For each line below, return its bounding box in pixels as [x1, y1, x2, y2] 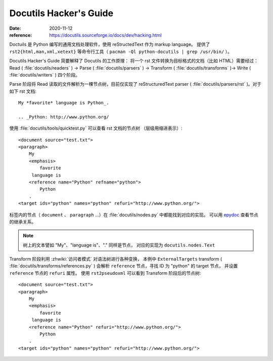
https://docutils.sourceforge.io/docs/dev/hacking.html [49, 32, 162, 38]
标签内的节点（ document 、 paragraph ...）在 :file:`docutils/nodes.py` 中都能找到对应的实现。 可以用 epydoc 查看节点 [9, 212, 259, 218]
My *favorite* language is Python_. [18, 100, 109, 106]
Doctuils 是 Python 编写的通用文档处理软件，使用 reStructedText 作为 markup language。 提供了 [9, 41, 210, 47]
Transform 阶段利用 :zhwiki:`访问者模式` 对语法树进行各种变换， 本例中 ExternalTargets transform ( [9, 256, 222, 262]
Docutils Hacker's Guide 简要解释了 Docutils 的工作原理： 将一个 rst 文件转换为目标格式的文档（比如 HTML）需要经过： [9, 58, 259, 64]
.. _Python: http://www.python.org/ [18, 114, 109, 119]
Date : [9, 25, 21, 31]
